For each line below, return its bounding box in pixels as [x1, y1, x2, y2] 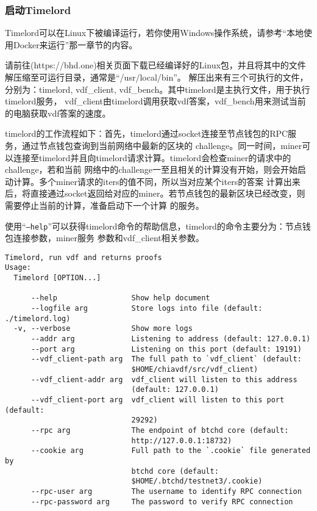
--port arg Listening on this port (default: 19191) [30, 344, 302, 353]
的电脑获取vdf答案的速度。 [5, 106, 111, 119]
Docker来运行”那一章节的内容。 [13, 38, 138, 51]
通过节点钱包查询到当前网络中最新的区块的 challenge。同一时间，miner [21, 139, 302, 151]
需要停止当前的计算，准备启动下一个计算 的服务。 [5, 198, 204, 211]
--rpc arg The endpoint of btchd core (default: [30, 426, 289, 435]
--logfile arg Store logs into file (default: [30, 304, 263, 313]
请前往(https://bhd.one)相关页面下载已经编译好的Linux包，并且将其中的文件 [5, 59, 306, 71]
